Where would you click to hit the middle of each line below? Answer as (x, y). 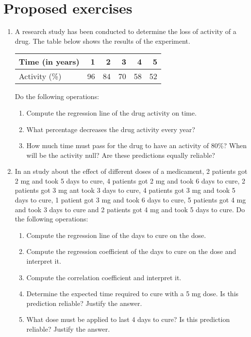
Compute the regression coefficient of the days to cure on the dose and (131, 251)
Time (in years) (49, 62)
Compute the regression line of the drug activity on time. (111, 112)
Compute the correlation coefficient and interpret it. (104, 277)
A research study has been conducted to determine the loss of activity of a (125, 31)
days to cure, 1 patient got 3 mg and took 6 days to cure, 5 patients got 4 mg (130, 200)
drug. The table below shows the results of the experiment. (102, 41)
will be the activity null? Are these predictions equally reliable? (121, 155)
